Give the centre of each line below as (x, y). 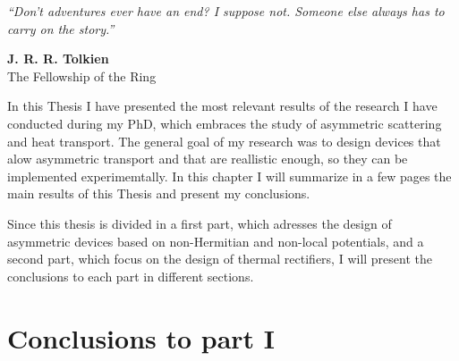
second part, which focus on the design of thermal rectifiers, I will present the (220, 259)
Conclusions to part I (141, 337)
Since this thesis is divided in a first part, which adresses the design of (200, 223)
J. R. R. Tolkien (58, 59)
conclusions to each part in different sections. (131, 276)
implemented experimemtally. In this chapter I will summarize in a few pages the (229, 176)
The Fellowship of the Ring (82, 76)
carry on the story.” (61, 28)
